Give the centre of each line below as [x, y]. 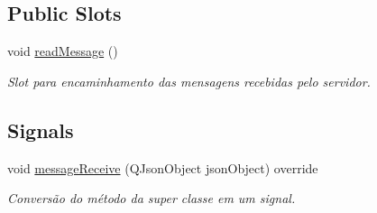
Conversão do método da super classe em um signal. [152, 198]
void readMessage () [63, 51]
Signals [41, 130]
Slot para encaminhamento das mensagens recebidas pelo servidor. [189, 81]
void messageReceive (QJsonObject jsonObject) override [163, 167]
